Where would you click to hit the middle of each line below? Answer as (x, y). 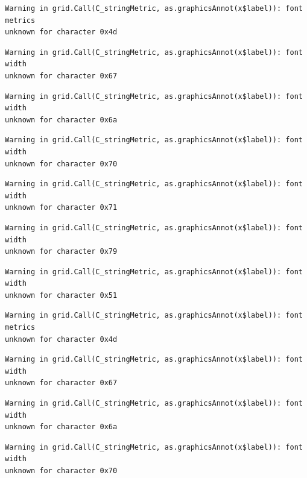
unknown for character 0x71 (61, 208)
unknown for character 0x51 (61, 295)
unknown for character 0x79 (61, 252)
